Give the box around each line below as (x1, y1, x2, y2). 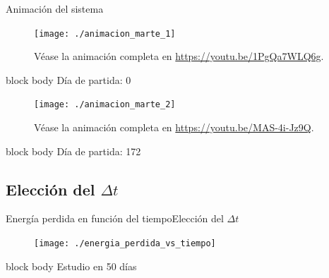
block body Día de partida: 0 (6, 72, 131, 87)
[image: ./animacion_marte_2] (34, 99, 176, 110)
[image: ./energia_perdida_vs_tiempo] (34, 238, 216, 249)
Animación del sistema (6, 1, 104, 16)
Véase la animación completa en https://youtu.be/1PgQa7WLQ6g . (34, 49, 324, 64)
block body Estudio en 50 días (6, 258, 137, 273)
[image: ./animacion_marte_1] (34, 28, 176, 39)
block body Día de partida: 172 (6, 143, 141, 158)
